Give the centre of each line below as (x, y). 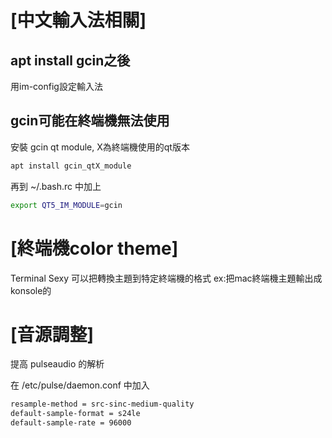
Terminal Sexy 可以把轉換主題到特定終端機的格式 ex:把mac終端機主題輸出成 (166, 278)
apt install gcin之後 (70, 60)
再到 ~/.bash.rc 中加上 (56, 186)
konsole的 (31, 290)
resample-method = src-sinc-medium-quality (102, 404)
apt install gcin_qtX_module (71, 166)
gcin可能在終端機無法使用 (90, 121)
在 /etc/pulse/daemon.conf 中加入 (80, 385)
